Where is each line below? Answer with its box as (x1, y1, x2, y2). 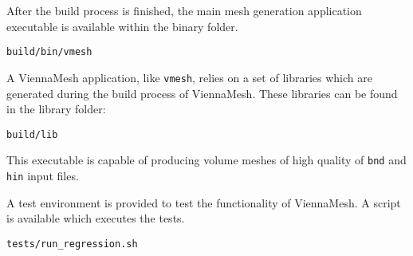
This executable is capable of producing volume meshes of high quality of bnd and (6, 152, 407, 168)
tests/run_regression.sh (6, 238, 138, 250)
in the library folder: (6, 100, 106, 117)
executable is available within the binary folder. (6, 18, 238, 34)
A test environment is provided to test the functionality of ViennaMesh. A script (6, 194, 401, 211)
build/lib (6, 128, 58, 140)
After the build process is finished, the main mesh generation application (6, 2, 362, 18)
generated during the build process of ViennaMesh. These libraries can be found (6, 85, 398, 101)
